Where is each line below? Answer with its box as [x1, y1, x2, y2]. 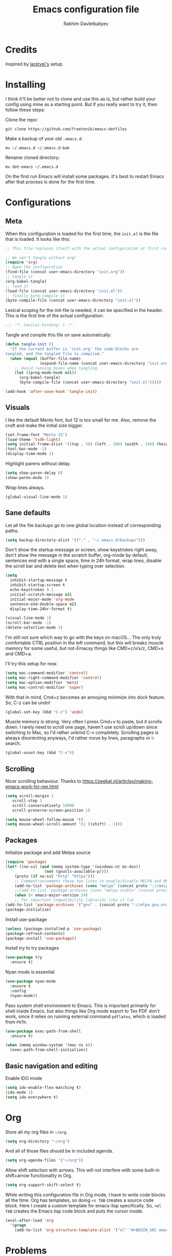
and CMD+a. [5, 651, 32, 657]
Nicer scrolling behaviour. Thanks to [5, 778, 82, 784]
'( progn [10, 1223, 27, 1228]
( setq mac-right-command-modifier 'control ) [5, 675, 102, 680]
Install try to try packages [5, 945, 59, 951]
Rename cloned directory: [5, 154, 60, 160]
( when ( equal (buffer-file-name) [10, 356, 81, 361]
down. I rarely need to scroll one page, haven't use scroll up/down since [5, 724, 158, 730]
